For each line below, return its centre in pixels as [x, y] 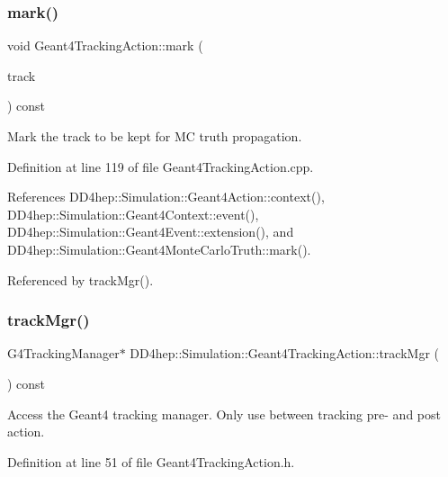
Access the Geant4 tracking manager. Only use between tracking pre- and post [224, 414]
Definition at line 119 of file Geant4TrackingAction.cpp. [161, 166]
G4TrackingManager [63, 353]
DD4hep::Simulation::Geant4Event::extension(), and [151, 232]
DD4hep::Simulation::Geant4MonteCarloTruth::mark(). [159, 249]
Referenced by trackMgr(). [81, 279]
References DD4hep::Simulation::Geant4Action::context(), [166, 197]
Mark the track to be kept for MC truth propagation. [155, 136]
